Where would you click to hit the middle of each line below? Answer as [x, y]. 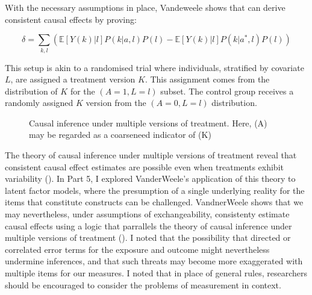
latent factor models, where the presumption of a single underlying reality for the [155, 190]
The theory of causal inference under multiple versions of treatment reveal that [151, 155]
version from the [116, 103]
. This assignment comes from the [207, 79]
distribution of [31, 91]
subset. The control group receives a [227, 91]
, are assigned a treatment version [73, 79]
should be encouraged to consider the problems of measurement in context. [143, 284]
